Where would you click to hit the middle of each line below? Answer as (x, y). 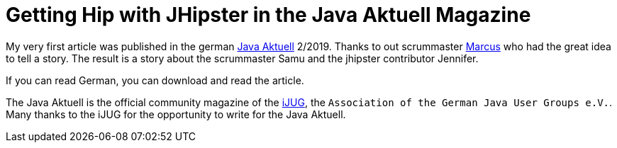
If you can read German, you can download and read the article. (155, 80)
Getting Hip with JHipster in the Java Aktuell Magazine (268, 15)
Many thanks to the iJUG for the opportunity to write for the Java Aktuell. (176, 114)
